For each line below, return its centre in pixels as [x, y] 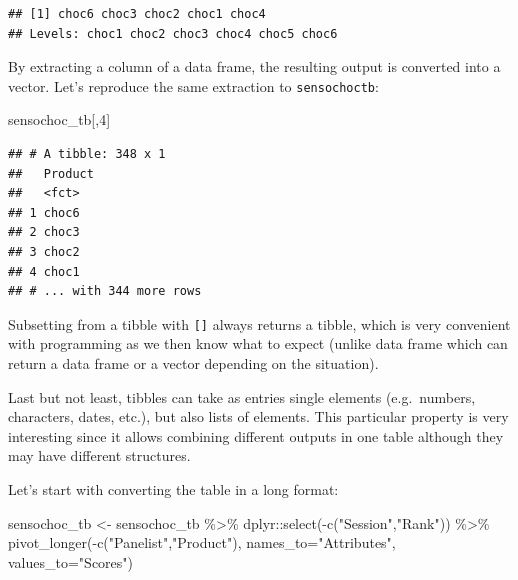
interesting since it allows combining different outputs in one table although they [256, 435]
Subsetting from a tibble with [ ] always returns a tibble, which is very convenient [259, 323]
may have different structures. [99, 455]
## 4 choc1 [44, 271]
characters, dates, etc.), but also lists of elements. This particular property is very [258, 416]
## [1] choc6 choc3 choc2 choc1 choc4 [137, 14]
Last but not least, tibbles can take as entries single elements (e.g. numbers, [242, 396]
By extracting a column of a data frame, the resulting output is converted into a [254, 66]
